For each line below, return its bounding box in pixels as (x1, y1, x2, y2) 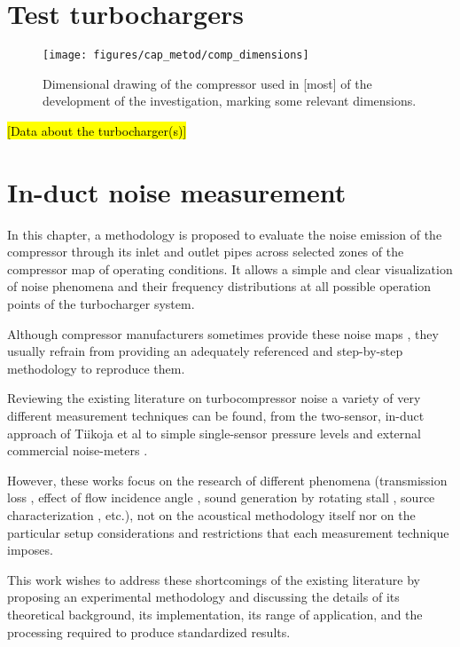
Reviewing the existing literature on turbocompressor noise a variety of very (7, 389, 421, 407)
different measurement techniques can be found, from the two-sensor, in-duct (7, 406, 425, 425)
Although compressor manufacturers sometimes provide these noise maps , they (7, 324, 439, 343)
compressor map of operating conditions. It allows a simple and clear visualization (7, 259, 453, 278)
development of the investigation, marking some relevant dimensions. (43, 91, 417, 110)
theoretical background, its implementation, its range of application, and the (7, 604, 423, 623)
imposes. (7, 540, 53, 559)
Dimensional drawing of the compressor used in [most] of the (43, 74, 372, 92)
